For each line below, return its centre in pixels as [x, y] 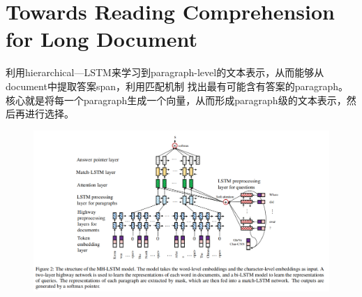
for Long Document [102, 39]
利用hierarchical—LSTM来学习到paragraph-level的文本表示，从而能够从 [165, 72]
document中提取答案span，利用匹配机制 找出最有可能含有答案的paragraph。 [177, 86]
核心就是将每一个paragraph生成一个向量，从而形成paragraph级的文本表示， [176, 100]
